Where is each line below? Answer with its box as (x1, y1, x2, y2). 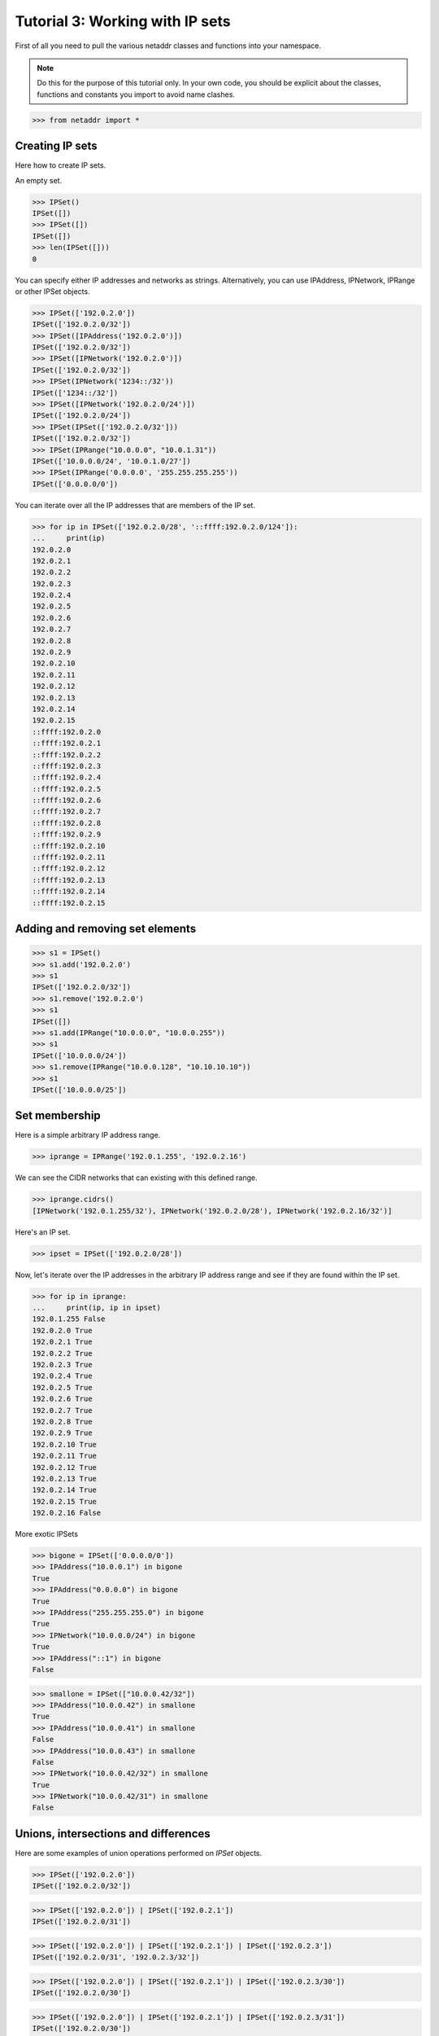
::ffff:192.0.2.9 (32, 830, 102, 839)
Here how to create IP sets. (15, 160, 106, 170)
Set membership (15, 1108, 101, 1123)
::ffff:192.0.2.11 (32, 853, 106, 862)
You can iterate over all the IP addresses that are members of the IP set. (15, 500, 256, 510)
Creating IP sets (15, 139, 98, 153)
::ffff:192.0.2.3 (32, 761, 102, 770)
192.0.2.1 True (32, 1337, 93, 1347)
